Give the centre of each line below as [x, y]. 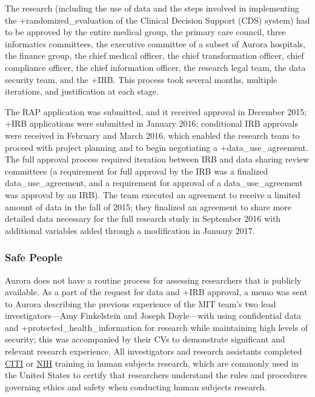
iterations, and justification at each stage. [82, 91]
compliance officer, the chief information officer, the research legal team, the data [155, 67]
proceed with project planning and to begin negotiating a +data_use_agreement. [157, 147]
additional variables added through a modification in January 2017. [130, 230]
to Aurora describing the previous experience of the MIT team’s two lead [141, 303]
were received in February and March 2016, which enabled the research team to [152, 135]
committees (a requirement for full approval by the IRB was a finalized [137, 171]
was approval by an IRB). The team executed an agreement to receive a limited [153, 194]
